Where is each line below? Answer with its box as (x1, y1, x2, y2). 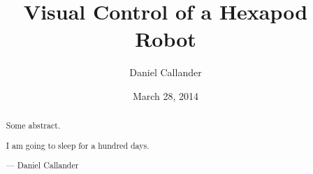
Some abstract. (6, 119, 61, 131)
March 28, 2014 (132, 88, 199, 103)
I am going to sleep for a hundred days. (6, 139, 150, 151)
